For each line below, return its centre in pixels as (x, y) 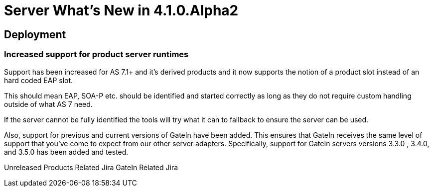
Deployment (35, 34)
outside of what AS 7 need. (48, 104)
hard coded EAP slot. (39, 80)
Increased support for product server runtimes (96, 54)
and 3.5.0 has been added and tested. (66, 152)
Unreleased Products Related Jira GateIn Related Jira (91, 167)
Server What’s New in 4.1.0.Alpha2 (121, 10)
